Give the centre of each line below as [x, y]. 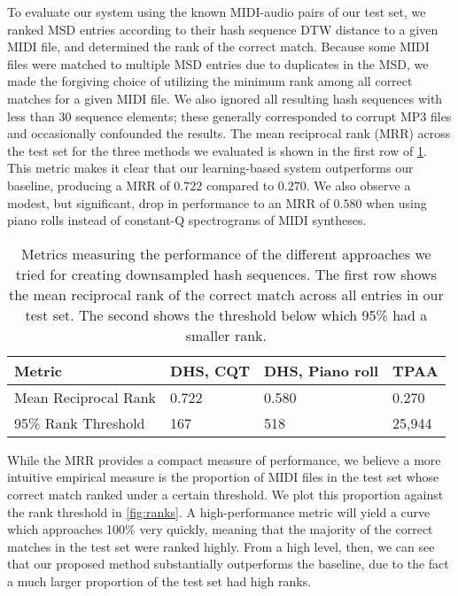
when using [396, 202]
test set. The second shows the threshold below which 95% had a [226, 314]
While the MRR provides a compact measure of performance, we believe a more [224, 459]
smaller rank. [226, 335]
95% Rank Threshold [80, 422]
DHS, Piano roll [321, 370]
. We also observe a [358, 185]
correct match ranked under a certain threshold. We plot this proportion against [225, 494]
